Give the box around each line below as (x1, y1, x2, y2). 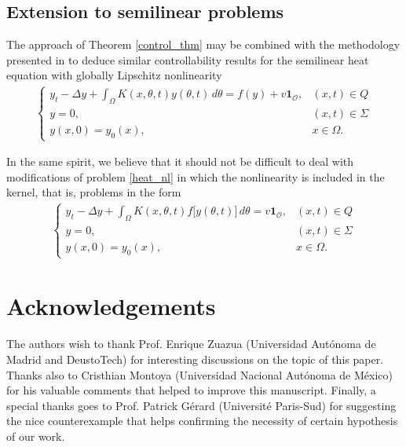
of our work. (6, 427, 65, 444)
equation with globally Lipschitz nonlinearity (6, 67, 222, 83)
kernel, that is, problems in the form (6, 184, 181, 200)
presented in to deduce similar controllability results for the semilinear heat (6, 51, 369, 68)
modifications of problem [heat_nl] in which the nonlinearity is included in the (6, 168, 385, 185)
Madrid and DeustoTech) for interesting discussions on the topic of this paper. (6, 350, 384, 367)
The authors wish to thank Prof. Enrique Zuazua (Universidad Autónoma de (6, 335, 376, 352)
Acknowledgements (6, 290, 216, 322)
